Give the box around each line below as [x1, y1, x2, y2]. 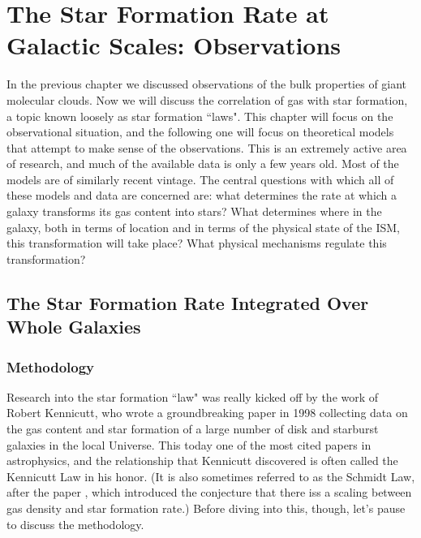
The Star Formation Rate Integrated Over [6, 290, 369, 315]
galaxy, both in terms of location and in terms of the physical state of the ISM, [6, 218, 400, 235]
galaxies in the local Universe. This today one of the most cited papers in [6, 436, 372, 453]
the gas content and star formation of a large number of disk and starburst [6, 420, 379, 437]
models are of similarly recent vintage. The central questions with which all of [6, 170, 394, 187]
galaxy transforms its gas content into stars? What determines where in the [6, 203, 382, 220]
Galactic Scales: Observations [6, 28, 342, 62]
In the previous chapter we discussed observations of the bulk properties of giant [6, 75, 407, 93]
